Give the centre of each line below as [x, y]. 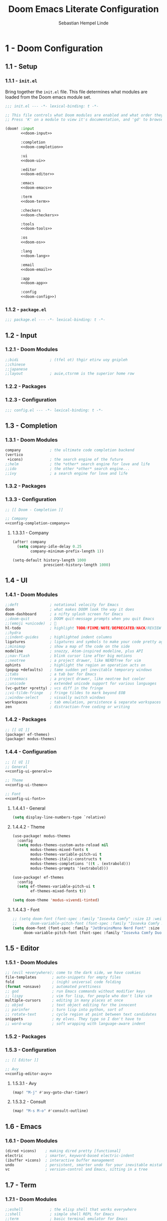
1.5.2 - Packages [26, 1036]
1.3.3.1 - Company [30, 533]
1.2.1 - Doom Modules [32, 350]
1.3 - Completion [31, 426]
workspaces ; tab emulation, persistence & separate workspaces [83, 702]
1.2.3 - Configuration [31, 400]
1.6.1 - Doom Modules [32, 1140]
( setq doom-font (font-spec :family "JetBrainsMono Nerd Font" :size [86, 928]
